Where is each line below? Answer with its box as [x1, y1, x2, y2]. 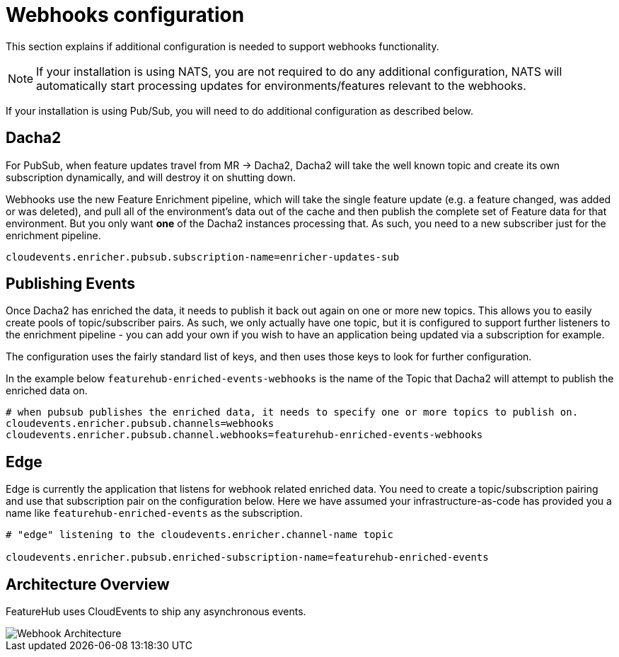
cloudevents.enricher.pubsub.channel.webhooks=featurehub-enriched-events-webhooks [6, 429, 483, 441]
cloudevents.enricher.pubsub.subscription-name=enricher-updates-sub [6, 251, 400, 263]
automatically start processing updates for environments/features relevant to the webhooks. [36, 78, 526, 93]
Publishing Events [6, 275, 135, 293]
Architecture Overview [6, 575, 170, 593]
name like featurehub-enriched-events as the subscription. [6, 507, 303, 520]
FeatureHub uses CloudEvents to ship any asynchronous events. [6, 605, 306, 618]
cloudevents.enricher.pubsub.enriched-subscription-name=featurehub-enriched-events [6, 552, 489, 564]
